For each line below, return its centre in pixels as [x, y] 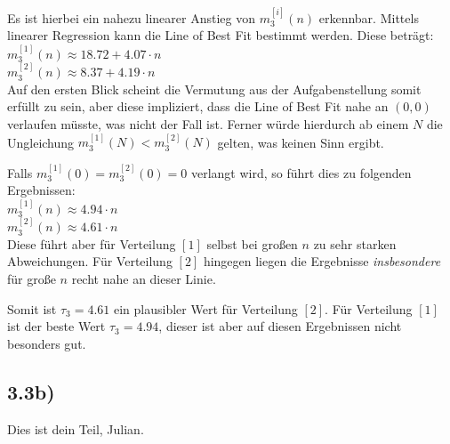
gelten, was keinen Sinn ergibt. [301, 142]
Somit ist [32, 308]
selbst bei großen [252, 243]
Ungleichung [41, 142]
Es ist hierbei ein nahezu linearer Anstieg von [131, 17]
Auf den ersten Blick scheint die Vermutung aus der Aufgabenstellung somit [214, 89]
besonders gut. [47, 343]
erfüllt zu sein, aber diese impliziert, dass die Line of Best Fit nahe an [198, 106]
